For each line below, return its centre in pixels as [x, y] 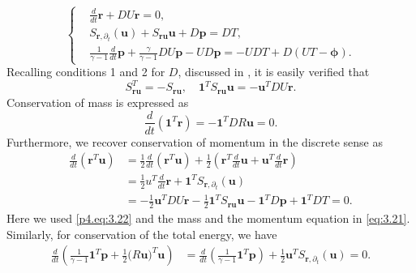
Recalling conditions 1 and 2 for [86, 72]
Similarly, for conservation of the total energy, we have [142, 234]
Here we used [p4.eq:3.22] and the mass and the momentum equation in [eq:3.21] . [208, 218]
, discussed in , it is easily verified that [274, 72]
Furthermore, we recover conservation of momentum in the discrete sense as [195, 141]
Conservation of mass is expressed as [98, 102]
